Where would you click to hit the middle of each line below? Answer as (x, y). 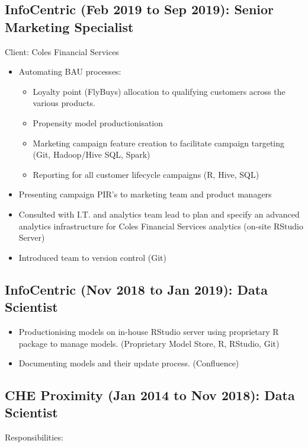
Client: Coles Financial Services (62, 51)
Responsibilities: (34, 437)
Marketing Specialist (69, 26)
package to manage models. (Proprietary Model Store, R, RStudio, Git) (149, 343)
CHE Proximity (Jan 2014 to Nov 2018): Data (150, 395)
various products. (64, 103)
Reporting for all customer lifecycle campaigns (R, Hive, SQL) (146, 174)
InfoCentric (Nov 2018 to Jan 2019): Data (136, 289)
